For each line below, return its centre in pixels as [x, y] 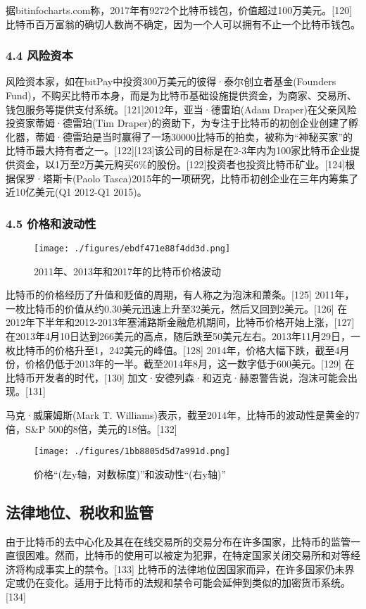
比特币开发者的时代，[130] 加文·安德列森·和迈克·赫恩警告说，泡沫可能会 [177, 377]
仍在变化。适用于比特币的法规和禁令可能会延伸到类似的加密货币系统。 [188, 583]
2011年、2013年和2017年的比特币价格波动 [127, 271]
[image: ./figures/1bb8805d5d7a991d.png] [132, 452]
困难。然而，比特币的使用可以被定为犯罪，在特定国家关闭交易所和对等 [188, 555]
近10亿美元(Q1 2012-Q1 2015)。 [76, 192]
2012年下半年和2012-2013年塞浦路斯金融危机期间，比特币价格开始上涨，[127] [180, 322]
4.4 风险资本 [39, 55]
